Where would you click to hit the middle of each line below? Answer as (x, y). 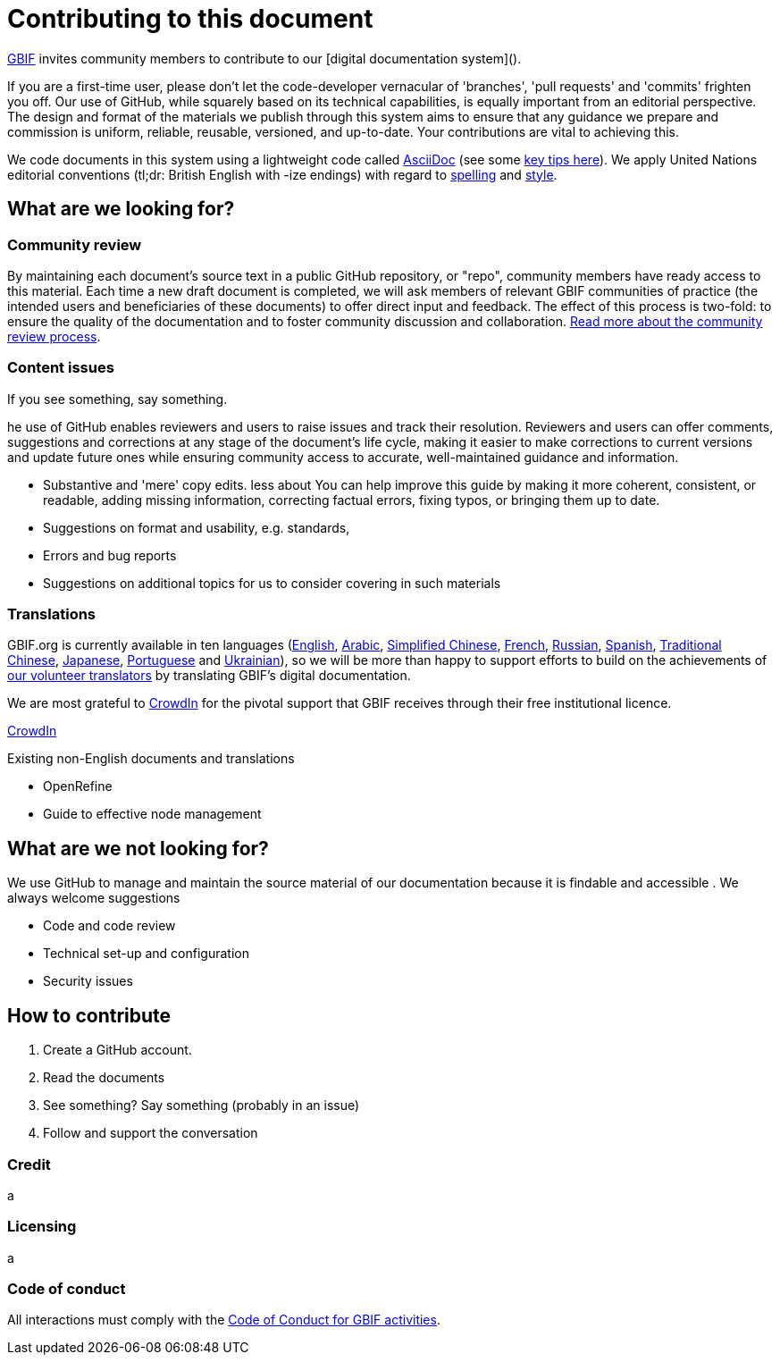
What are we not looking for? (138, 848)
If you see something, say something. (117, 399)
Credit (29, 1164)
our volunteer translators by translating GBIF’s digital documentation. (209, 676)
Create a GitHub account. (117, 1050)
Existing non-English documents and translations (151, 759)
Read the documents (104, 1078)
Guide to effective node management (152, 814)
